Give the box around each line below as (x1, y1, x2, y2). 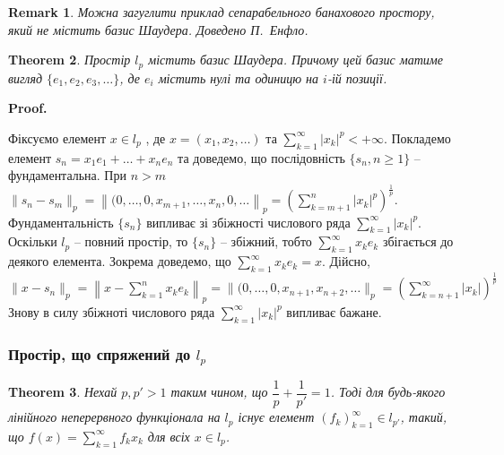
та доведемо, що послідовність (178, 148, 345, 167)
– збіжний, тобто (220, 232, 312, 251)
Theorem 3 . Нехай (8, 382, 117, 401)
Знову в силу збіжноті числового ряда (8, 302, 215, 321)
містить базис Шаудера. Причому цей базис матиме (148, 50, 443, 69)
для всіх (147, 426, 190, 445)
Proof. (8, 99, 48, 117)
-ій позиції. (326, 68, 387, 87)
